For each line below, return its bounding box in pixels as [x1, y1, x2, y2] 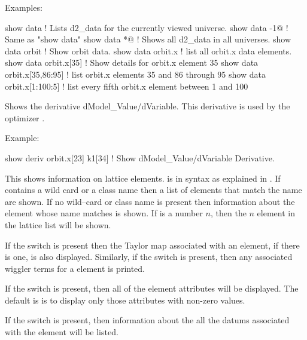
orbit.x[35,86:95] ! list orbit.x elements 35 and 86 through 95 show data [5, 68, 266, 80]
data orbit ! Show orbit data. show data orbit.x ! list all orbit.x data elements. [5, 44, 292, 57]
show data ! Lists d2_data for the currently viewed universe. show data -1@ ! [5, 21, 288, 33]
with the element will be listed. [5, 326, 118, 338]
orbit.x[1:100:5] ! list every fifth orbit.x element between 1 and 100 [5, 79, 248, 92]
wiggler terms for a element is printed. [5, 262, 145, 274]
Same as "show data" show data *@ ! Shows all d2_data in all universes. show [5, 33, 291, 45]
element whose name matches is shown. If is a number [5, 207, 203, 219]
